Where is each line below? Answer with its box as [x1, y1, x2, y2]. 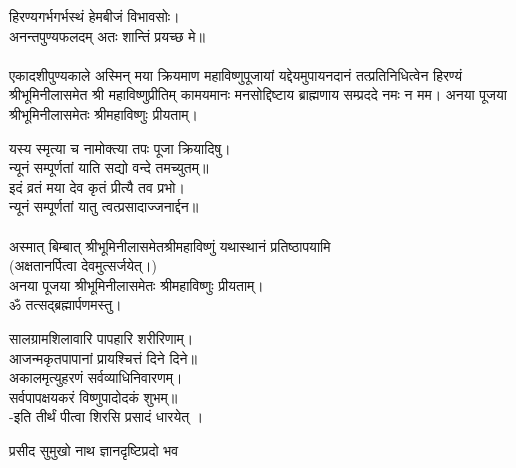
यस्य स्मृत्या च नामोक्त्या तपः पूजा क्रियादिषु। [9, 137, 231, 158]
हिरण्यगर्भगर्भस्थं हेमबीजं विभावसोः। [9, 6, 180, 26]
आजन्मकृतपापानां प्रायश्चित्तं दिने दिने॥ [9, 347, 197, 368]
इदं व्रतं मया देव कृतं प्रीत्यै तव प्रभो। [9, 176, 185, 197]
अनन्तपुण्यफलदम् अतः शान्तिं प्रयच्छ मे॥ [9, 25, 205, 46]
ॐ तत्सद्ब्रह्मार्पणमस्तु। [9, 294, 122, 315]
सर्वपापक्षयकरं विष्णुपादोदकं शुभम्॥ [9, 386, 178, 407]
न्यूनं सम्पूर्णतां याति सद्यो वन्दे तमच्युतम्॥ [9, 157, 209, 178]
